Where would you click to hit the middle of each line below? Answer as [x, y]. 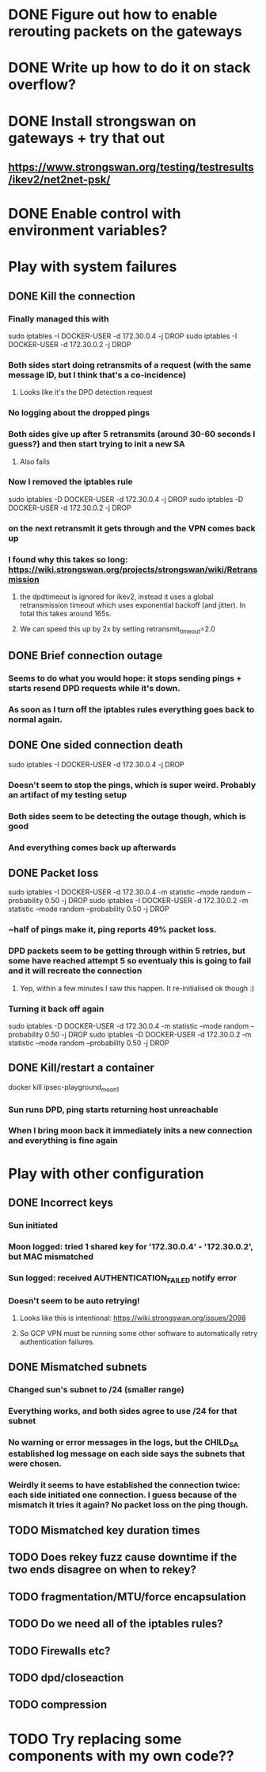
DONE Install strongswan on [102, 121]
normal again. [36, 720]
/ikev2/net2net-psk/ [59, 179]
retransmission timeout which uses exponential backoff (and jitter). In [133, 605]
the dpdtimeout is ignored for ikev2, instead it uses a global [116, 596]
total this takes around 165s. [65, 614]
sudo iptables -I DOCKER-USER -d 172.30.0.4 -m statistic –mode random [127, 892]
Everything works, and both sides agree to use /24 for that [123, 1411]
